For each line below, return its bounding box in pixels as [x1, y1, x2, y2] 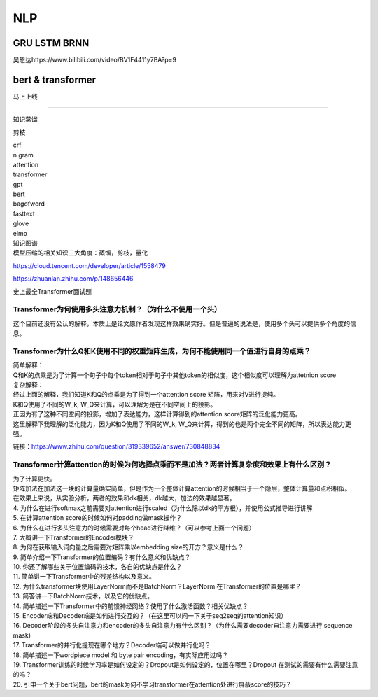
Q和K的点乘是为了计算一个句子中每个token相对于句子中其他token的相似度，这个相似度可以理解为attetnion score [13, 371, 337, 379]
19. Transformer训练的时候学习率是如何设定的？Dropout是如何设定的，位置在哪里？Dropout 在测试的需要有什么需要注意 [13, 660, 358, 668]
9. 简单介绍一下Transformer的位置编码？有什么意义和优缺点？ [13, 553, 191, 561]
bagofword [13, 199, 45, 208]
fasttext [13, 209, 35, 218]
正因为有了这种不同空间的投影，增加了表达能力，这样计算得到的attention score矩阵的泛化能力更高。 [13, 410, 302, 418]
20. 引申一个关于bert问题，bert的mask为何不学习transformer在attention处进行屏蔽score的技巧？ [13, 680, 292, 689]
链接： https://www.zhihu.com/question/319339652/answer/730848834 [13, 442, 220, 451]
